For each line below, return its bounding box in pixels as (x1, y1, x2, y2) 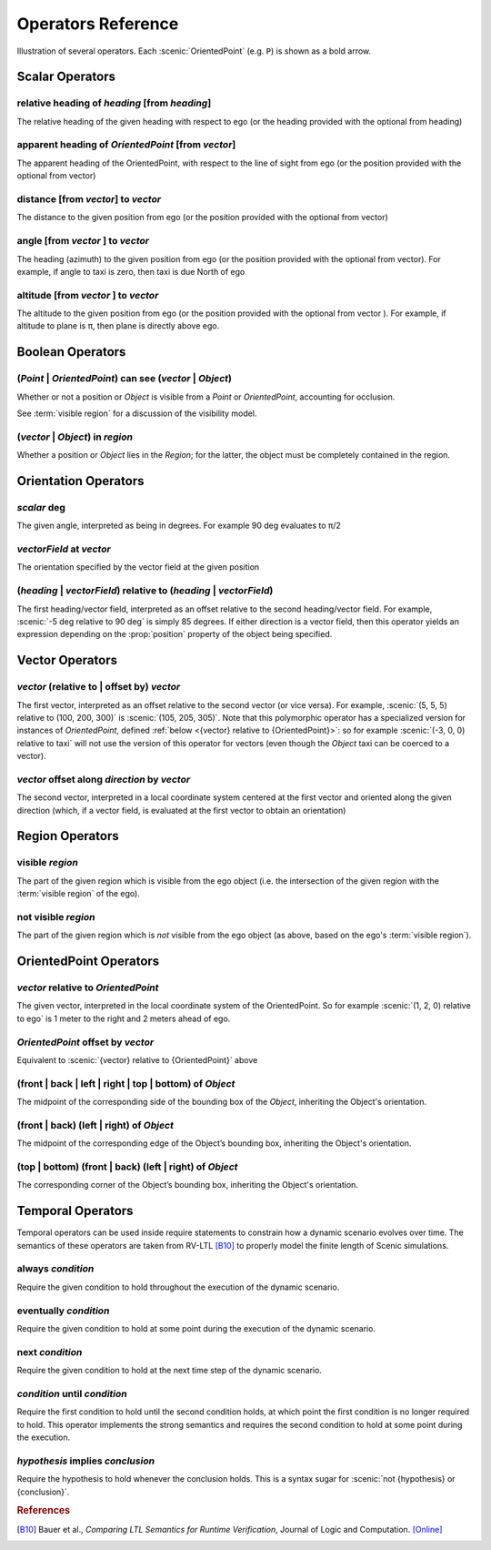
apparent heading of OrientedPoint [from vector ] (16, 138, 236, 151)
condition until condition (16, 1387, 127, 1400)
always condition (16, 1262, 95, 1275)
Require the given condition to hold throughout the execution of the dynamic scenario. (16, 1282, 340, 1292)
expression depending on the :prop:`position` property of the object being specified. (16, 629, 333, 640)
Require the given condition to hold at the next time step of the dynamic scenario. (16, 1365, 323, 1376)
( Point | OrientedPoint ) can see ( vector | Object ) (16, 372, 232, 385)
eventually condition (16, 1304, 110, 1317)
